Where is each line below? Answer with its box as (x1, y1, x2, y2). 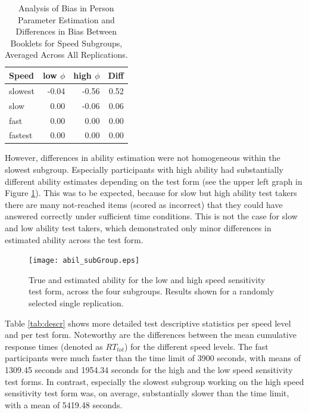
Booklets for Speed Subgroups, (10, 36, 123, 49)
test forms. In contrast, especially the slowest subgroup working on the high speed (5, 375, 304, 387)
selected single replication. (29, 297, 124, 309)
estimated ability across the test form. (5, 233, 143, 246)
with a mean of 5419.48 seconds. (5, 398, 123, 411)
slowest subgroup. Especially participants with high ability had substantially (5, 163, 283, 176)
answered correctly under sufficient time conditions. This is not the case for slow (5, 210, 298, 222)
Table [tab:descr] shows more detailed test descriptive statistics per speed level (5, 316, 291, 329)
